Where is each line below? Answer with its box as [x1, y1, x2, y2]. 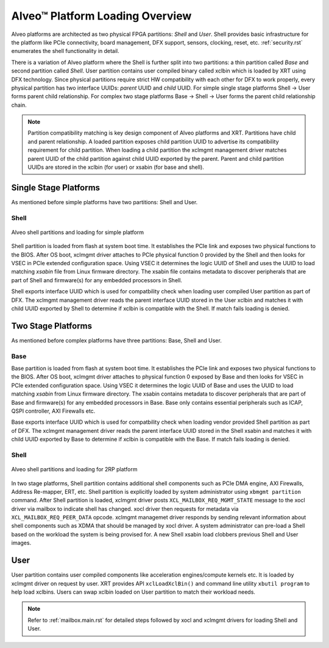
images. [11, 539, 32, 547]
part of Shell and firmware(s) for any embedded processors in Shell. [11, 276, 183, 283]
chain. [11, 101, 27, 109]
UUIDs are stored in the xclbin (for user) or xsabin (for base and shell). [27, 163, 204, 171]
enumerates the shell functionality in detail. [11, 48, 120, 55]
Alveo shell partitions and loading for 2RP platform [11, 466, 138, 473]
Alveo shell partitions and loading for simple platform [11, 229, 144, 236]
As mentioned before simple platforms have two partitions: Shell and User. [11, 198, 198, 205]
